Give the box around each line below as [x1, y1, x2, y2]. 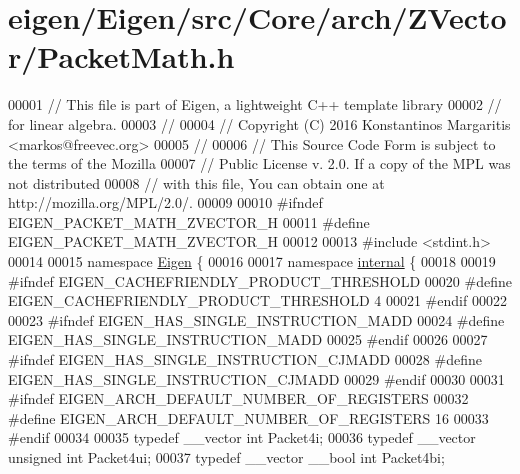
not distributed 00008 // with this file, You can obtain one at [8, 172, 385, 193]
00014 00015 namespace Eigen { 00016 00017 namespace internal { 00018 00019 [8, 251, 496, 272]
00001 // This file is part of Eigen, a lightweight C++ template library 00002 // [8, 94, 502, 115]
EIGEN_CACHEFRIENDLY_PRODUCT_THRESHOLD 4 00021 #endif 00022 [8, 290, 507, 311]
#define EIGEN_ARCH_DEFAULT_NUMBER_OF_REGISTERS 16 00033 [8, 407, 489, 428]
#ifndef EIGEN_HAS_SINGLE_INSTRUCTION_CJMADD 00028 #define [8, 349, 482, 370]
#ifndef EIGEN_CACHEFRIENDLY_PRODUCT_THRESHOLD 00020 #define [8, 270, 512, 291]
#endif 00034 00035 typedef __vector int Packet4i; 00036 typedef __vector [8, 427, 476, 448]
